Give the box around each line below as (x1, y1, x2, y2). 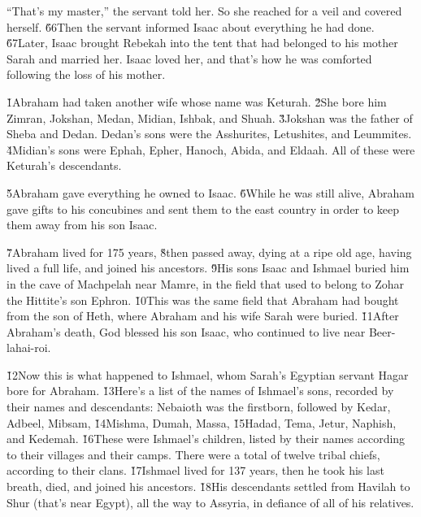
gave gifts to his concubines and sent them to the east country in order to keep (7, 200, 400, 217)
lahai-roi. (7, 339, 51, 356)
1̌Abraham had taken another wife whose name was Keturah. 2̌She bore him (7, 93, 387, 110)
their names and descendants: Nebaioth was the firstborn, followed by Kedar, (7, 398, 391, 415)
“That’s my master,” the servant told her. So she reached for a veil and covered (7, 2, 402, 19)
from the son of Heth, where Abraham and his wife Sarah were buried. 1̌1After (7, 307, 399, 324)
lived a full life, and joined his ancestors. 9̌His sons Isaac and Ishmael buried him (7, 259, 410, 276)
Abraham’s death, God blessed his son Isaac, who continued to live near (7, 323, 366, 340)
